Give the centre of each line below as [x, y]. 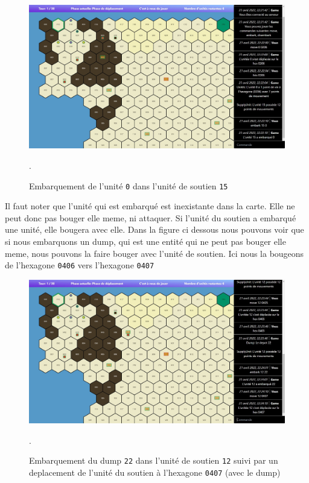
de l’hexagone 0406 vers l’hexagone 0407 [80, 265]
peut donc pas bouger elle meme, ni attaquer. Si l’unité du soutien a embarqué [151, 217]
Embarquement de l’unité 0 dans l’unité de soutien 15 [129, 185]
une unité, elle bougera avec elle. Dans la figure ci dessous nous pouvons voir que [154, 229]
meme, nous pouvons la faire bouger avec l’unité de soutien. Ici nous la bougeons [154, 253]
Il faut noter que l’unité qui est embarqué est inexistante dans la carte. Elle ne [150, 206]
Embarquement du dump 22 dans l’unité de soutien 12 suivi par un [154, 460]
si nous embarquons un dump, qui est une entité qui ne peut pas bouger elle [145, 241]
